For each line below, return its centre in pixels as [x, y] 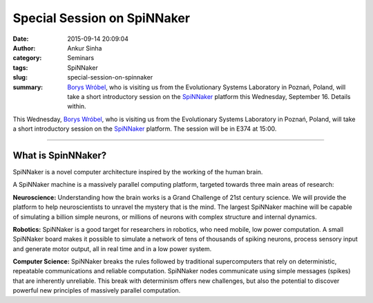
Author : [24, 48]
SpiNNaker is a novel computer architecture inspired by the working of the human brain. [138, 172]
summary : [28, 87]
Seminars [81, 58]
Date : [21, 39]
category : [27, 58]
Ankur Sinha [85, 48]
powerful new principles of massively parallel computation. [97, 291]
